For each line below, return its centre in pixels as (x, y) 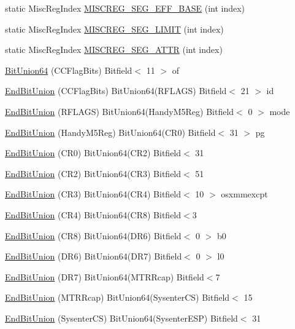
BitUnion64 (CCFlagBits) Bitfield (69, 70)
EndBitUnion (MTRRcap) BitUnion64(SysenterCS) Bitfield (117, 297)
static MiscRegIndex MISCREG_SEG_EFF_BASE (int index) (125, 8)
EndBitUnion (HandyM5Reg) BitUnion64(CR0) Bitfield (110, 132)
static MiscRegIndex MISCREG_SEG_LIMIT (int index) (114, 29)
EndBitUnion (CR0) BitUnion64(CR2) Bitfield (93, 153)
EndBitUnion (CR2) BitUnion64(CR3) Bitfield (93, 173)
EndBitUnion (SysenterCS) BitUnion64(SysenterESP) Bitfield (121, 318)
